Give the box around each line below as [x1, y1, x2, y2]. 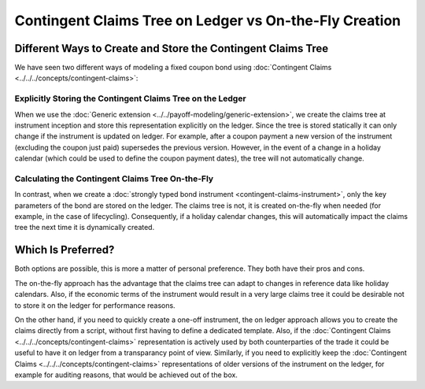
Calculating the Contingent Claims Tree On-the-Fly [14, 173, 214, 184]
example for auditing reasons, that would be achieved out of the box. [14, 370, 238, 380]
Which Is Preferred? [14, 243, 115, 257]
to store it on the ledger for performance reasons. [14, 300, 176, 310]
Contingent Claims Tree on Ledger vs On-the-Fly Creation [14, 12, 401, 29]
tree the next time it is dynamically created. [14, 223, 155, 232]
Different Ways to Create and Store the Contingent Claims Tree [14, 42, 329, 55]
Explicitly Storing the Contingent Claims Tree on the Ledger [14, 93, 247, 104]
